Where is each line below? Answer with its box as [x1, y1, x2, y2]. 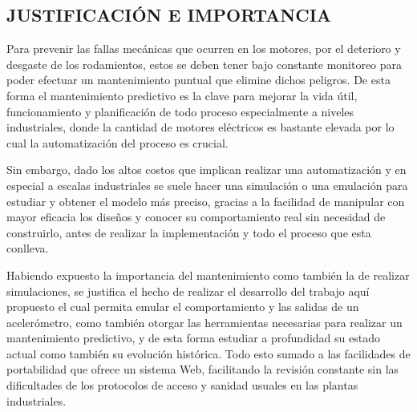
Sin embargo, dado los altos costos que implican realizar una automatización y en [6, 161, 407, 178]
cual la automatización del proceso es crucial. [6, 134, 229, 151]
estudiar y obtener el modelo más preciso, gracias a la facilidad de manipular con [6, 192, 405, 209]
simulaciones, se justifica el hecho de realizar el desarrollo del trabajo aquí [6, 282, 370, 299]
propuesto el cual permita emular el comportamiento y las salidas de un [6, 298, 359, 315]
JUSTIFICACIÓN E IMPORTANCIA [6, 2, 332, 27]
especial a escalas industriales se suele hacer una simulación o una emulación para [6, 176, 408, 193]
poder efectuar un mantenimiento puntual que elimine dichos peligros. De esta [6, 71, 391, 88]
